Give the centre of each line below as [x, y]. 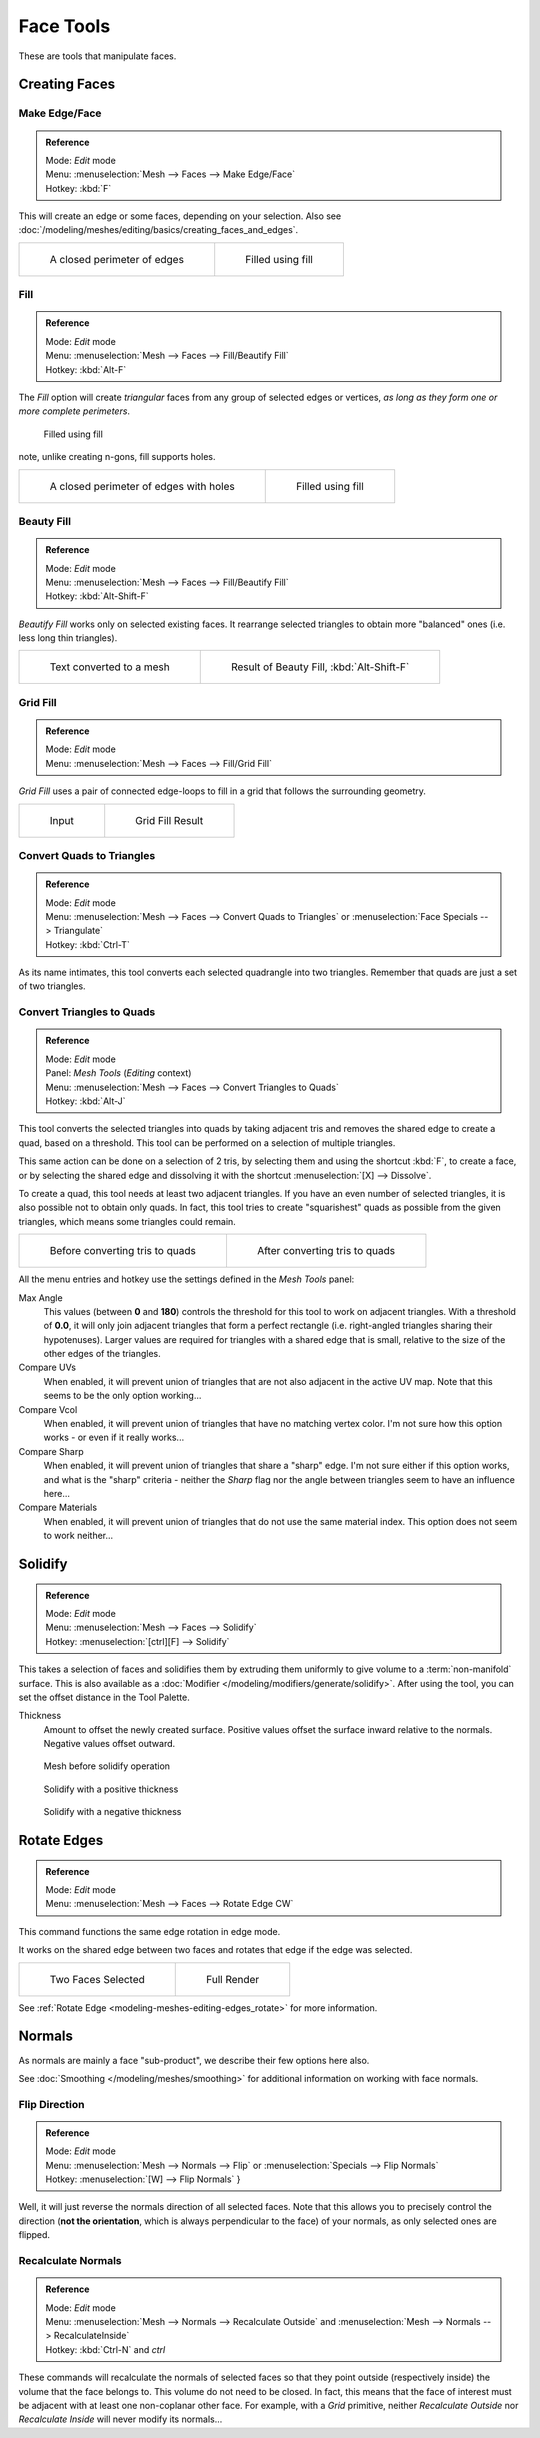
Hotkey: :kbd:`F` [78, 188]
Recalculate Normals [70, 2260]
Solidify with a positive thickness [111, 1789]
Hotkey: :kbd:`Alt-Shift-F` [97, 596]
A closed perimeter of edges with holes [142, 486]
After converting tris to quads [325, 1251]
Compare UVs [47, 1367]
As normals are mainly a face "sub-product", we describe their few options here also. [194, 2060]
